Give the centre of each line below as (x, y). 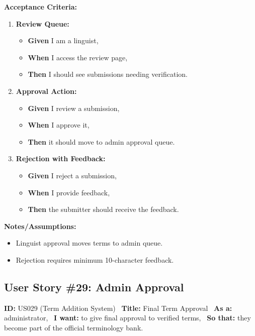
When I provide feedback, (69, 192)
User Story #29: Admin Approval (94, 287)
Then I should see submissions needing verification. (108, 74)
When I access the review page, (78, 57)
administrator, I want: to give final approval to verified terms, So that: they (127, 318)
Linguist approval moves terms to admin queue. (89, 243)
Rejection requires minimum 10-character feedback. (95, 259)
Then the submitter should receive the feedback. (103, 209)
